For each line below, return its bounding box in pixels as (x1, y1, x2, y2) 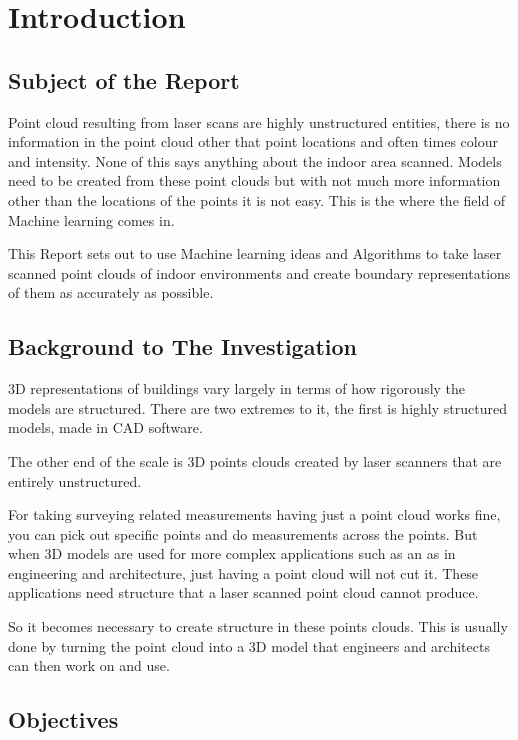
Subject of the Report (8, 64, 240, 95)
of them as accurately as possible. (8, 282, 214, 303)
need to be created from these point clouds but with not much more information (8, 170, 501, 191)
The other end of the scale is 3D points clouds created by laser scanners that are (8, 450, 502, 471)
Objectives (8, 704, 119, 735)
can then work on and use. (8, 655, 170, 676)
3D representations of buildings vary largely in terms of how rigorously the (8, 378, 466, 399)
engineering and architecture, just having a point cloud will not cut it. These (8, 562, 479, 583)
